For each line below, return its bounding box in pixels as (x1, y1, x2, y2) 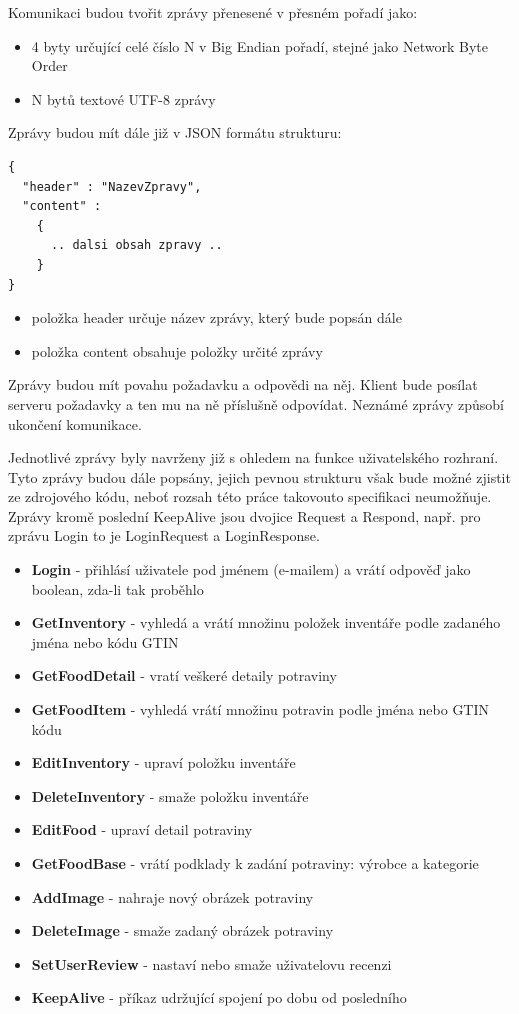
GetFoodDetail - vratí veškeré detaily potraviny (31, 665, 337, 686)
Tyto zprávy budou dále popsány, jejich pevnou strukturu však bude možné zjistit (8, 466, 511, 487)
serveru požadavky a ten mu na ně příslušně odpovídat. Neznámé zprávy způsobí (8, 393, 504, 414)
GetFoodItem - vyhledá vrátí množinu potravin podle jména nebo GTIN (31, 699, 490, 720)
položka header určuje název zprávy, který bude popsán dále (31, 307, 402, 328)
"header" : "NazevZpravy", (22, 179, 202, 194)
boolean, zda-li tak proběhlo (31, 578, 204, 599)
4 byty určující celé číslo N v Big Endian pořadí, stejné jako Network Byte (31, 35, 489, 56)
